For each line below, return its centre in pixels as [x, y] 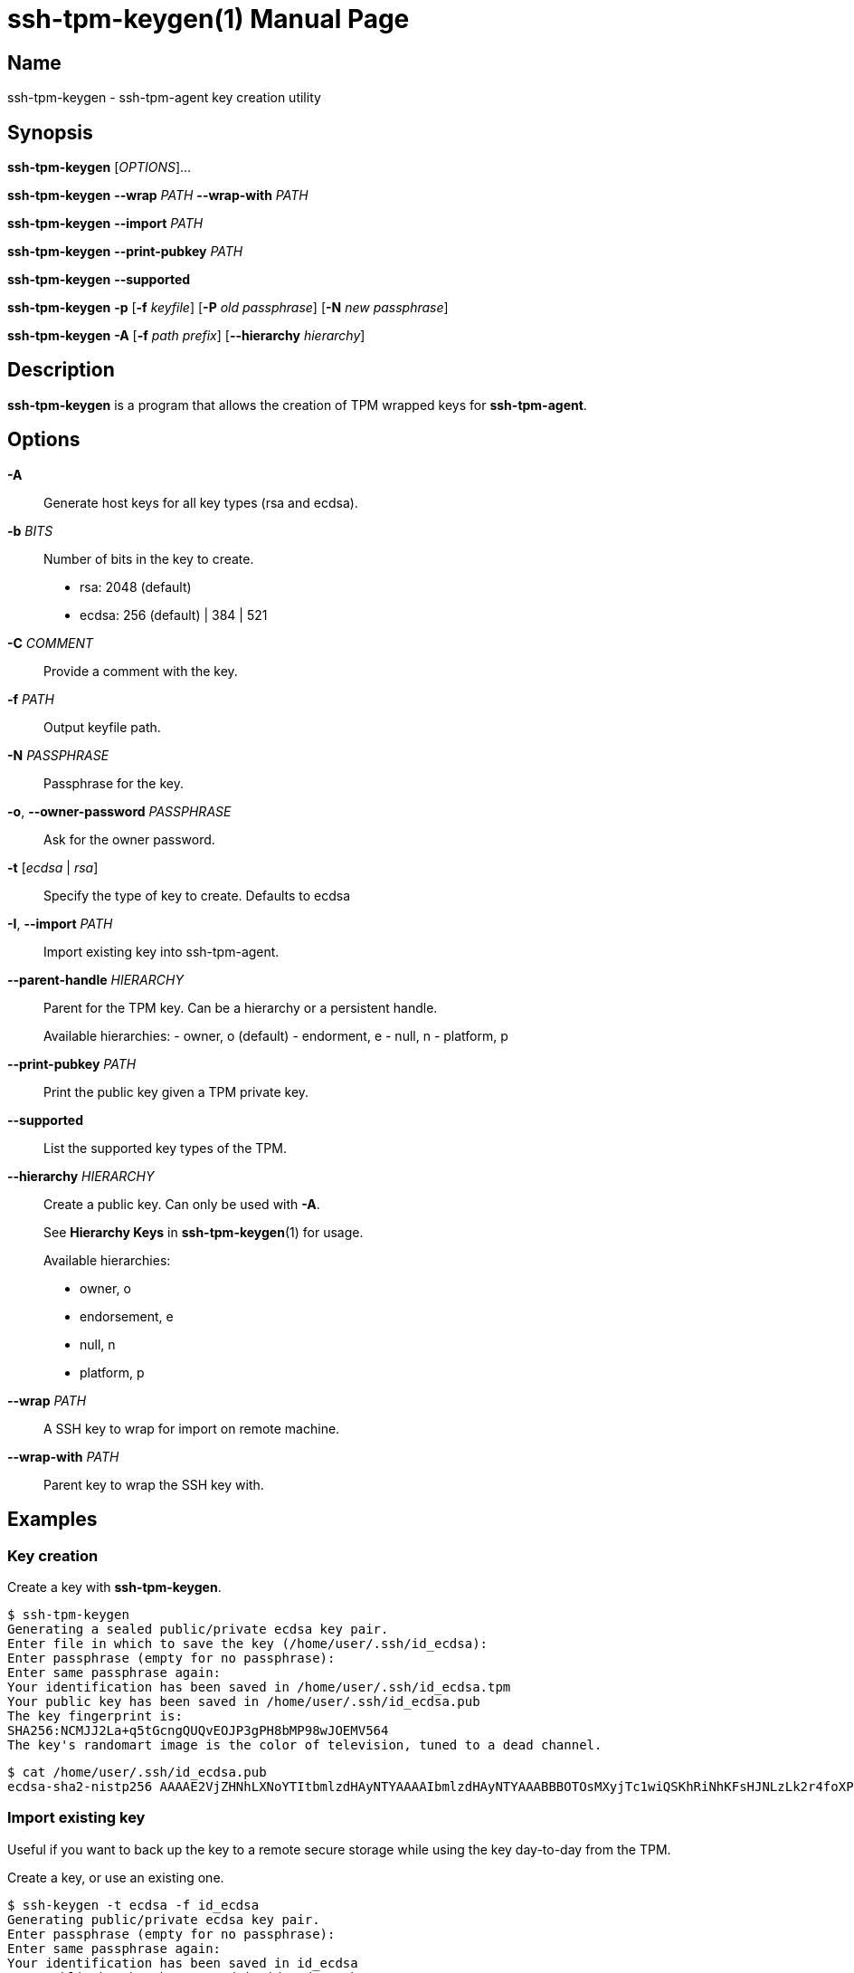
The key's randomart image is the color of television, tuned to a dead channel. [305, 1744]
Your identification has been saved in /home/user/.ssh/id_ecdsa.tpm [259, 1687]
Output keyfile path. [102, 727]
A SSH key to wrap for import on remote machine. [192, 1428]
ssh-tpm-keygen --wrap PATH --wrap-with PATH [158, 195]
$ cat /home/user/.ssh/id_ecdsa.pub [137, 1772]
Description [61, 370]
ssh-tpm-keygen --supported [99, 280]
